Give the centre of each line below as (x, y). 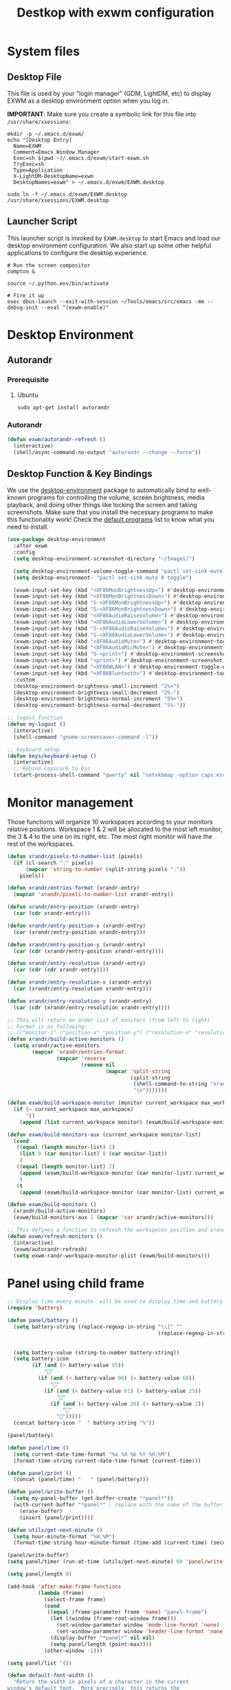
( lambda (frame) (61, 1593)
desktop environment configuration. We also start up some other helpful (109, 245)
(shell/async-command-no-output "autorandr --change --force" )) (107, 452)
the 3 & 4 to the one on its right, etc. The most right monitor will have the (110, 836)
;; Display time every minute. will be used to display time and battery (115, 1302)
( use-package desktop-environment (57, 540)
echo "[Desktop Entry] (40, 140)
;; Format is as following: (47, 1026)
